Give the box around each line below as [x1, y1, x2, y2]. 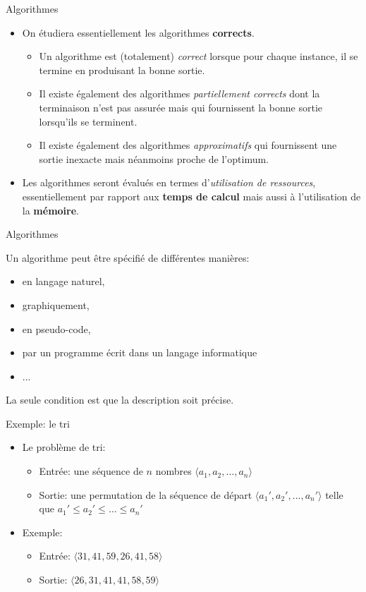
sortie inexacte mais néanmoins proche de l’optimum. [39, 151, 269, 166]
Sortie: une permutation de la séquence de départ [39, 487, 252, 502]
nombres [155, 464, 192, 478]
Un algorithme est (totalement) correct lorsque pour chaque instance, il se [39, 49, 358, 64]
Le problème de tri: [22, 440, 106, 454]
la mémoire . [22, 203, 79, 217]
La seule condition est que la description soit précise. [6, 392, 234, 407]
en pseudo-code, [22, 321, 91, 336]
